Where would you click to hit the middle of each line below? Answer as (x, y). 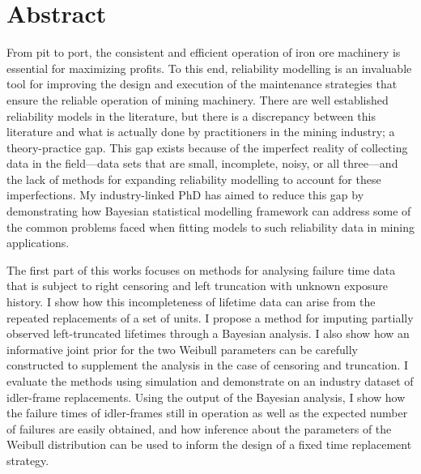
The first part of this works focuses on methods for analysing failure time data (201, 269)
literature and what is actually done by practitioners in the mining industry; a (201, 132)
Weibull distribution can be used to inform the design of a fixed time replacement (209, 444)
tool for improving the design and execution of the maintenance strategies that (202, 84)
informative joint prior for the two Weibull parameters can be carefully (182, 349)
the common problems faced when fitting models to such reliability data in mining (210, 226)
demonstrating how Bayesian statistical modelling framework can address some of (209, 211)
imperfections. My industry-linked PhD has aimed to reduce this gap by (185, 195)
